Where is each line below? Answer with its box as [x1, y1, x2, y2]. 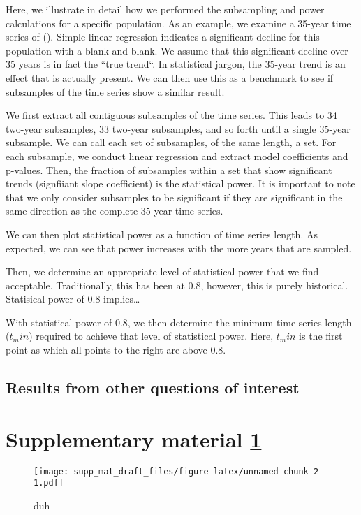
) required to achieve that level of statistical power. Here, [29, 328, 274, 343]
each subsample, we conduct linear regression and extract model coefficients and [6, 148, 348, 163]
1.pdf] [34, 478, 64, 488]
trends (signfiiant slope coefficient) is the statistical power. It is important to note [6, 176, 355, 191]
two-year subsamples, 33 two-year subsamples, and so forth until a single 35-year [6, 121, 351, 136]
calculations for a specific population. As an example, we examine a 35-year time [6, 15, 351, 30]
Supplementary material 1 [6, 424, 262, 453]
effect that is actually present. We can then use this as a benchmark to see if [6, 70, 334, 85]
